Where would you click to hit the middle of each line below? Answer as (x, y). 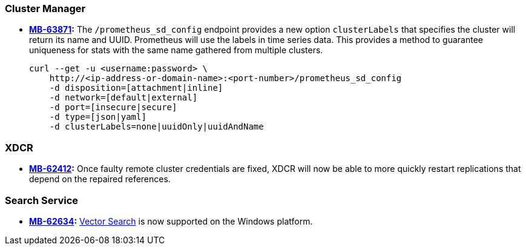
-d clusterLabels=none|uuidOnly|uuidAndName (156, 127)
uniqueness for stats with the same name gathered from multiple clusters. (176, 50)
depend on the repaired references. (100, 179)
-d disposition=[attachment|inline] (136, 88)
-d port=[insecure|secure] (113, 107)
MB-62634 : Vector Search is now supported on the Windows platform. (171, 221)
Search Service (42, 200)
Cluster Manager (45, 8)
